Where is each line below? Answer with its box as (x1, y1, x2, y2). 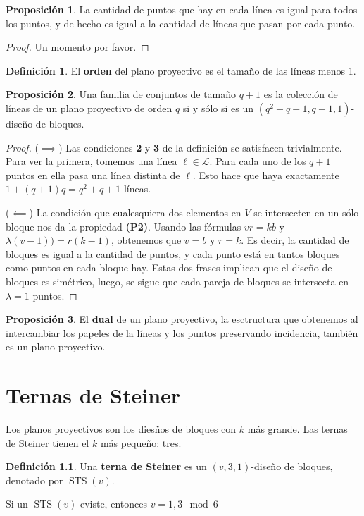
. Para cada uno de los (209, 154, 306, 168)
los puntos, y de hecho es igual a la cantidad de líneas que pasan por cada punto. (6, 16, 356, 30)
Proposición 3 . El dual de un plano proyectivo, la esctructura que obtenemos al (6, 312, 358, 326)
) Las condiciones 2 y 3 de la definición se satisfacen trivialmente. (58, 140, 342, 154)
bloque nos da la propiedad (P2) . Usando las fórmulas (6, 219, 241, 233)
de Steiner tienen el (6, 435, 89, 450)
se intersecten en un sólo (253, 204, 359, 219)
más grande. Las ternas (247, 422, 348, 436)
